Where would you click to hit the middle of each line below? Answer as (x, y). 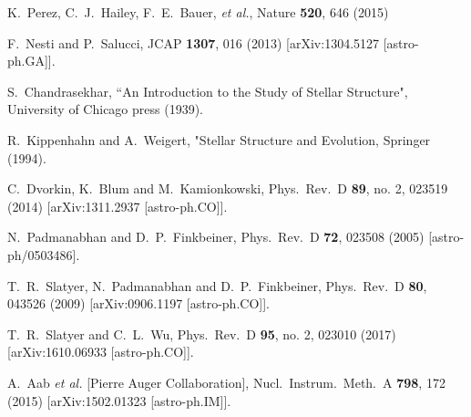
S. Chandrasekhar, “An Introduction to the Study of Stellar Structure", (208, 91)
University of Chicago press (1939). (105, 109)
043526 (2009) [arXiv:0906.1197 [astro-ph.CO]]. (138, 303)
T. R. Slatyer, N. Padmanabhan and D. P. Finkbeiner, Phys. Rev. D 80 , (217, 285)
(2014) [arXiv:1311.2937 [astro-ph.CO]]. (118, 206)
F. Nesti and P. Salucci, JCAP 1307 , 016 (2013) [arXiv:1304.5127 (194, 42)
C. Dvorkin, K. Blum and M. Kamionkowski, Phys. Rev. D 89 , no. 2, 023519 (228, 188)
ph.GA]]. (31, 61)
